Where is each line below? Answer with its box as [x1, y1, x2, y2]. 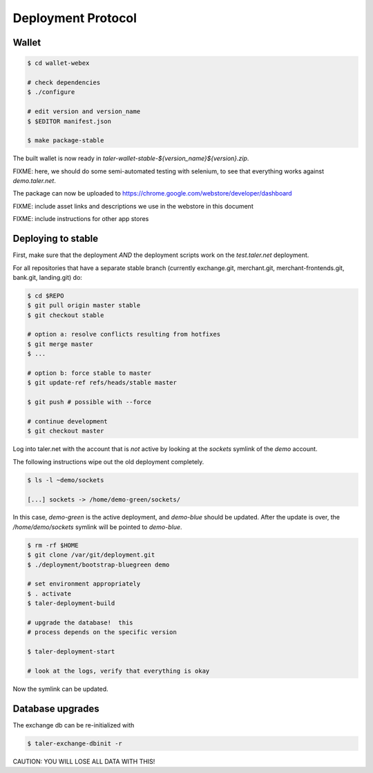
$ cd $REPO [27, 292, 64, 300]
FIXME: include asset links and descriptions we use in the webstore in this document [12, 202, 254, 210]
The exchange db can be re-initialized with [12, 720, 135, 729]
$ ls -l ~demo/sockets [27, 476, 104, 484]
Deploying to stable [12, 233, 99, 245]
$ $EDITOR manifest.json [27, 117, 112, 125]
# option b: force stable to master [27, 370, 152, 377]
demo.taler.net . [12, 177, 57, 185]
